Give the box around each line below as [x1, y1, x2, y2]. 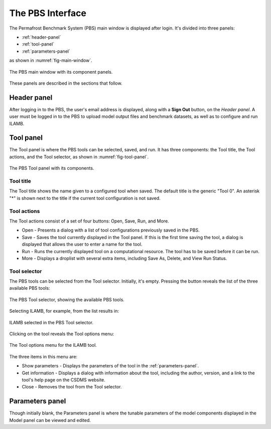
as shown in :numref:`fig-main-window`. [9, 58, 92, 64]
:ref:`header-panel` [22, 34, 61, 40]
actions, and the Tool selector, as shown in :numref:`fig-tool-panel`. [9, 153, 149, 160]
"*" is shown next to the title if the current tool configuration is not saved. [9, 195, 161, 201]
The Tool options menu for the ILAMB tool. [9, 342, 97, 348]
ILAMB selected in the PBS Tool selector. [9, 319, 94, 325]
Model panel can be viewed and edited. [9, 417, 91, 423]
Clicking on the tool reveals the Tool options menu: [9, 331, 114, 337]
